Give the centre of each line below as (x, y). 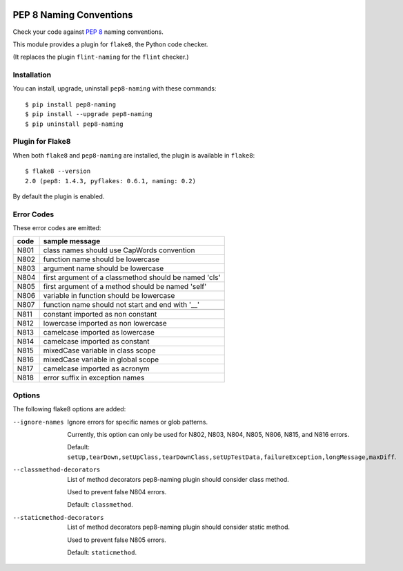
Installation (32, 75)
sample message (72, 241)
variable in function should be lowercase (109, 296)
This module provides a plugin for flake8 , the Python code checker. (110, 44)
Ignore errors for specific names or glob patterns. (138, 422)
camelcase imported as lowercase (99, 333)
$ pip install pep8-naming (71, 104)
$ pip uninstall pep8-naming (74, 124)
